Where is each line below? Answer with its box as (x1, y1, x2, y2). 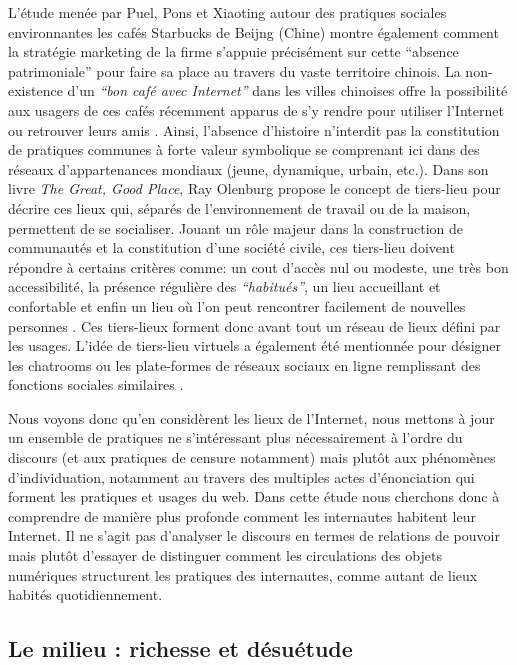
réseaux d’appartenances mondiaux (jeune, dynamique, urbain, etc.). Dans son (8, 158, 489, 179)
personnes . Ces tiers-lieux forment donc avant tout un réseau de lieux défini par (8, 315, 501, 336)
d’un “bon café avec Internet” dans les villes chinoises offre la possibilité (67, 80, 508, 101)
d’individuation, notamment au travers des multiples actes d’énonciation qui (8, 466, 475, 487)
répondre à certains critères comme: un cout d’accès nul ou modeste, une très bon (8, 256, 509, 277)
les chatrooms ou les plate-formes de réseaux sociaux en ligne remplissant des (8, 354, 481, 375)
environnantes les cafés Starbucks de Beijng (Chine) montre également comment (8, 21, 499, 42)
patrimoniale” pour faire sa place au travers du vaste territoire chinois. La (8, 60, 461, 81)
